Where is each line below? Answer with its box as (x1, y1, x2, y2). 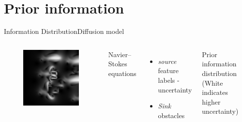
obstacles (158, 110, 185, 120)
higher (202, 96, 221, 107)
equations (108, 68, 136, 78)
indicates (202, 87, 228, 97)
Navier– (108, 49, 131, 59)
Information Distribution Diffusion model (4, 26, 124, 36)
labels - (158, 75, 180, 85)
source (158, 56, 177, 66)
